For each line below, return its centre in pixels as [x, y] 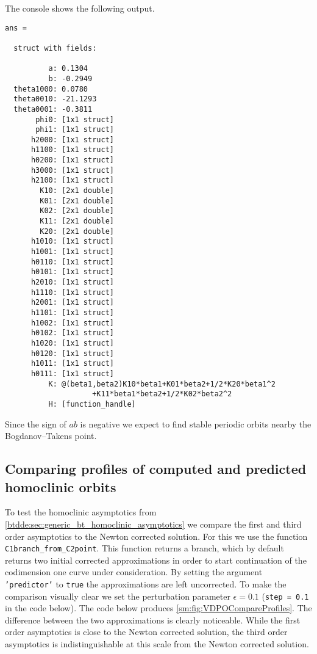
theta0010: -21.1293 [55, 99]
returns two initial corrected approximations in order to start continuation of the [156, 560]
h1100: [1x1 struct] [72, 150]
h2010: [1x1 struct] [72, 282]
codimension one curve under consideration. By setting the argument [134, 572]
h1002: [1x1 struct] [72, 323]
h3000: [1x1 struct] [72, 170]
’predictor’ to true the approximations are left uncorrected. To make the [146, 583]
